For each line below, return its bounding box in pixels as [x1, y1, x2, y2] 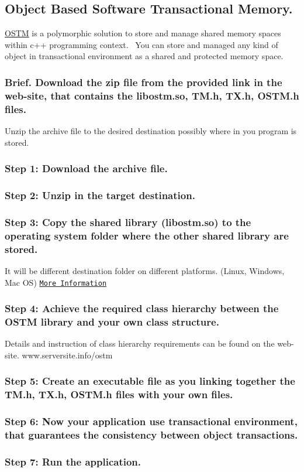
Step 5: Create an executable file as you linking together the [5, 374, 295, 388]
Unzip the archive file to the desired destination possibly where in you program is [5, 125, 297, 137]
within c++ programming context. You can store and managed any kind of [5, 38, 278, 50]
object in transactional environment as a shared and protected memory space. [5, 50, 284, 62]
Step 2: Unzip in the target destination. [5, 188, 195, 202]
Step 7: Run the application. [5, 454, 141, 469]
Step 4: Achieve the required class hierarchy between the [5, 301, 279, 316]
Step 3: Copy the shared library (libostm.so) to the [5, 214, 251, 229]
